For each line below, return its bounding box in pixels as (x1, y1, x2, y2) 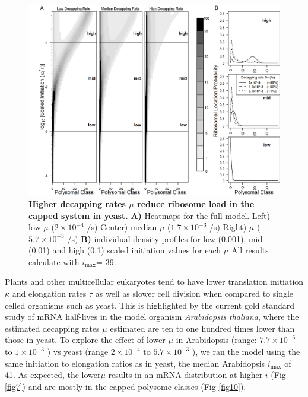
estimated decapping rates (5, 322, 100, 334)
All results (231, 244, 269, 256)
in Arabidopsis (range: (176, 334, 257, 346)
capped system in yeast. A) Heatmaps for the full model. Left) (28, 209, 270, 221)
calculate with (28, 255, 80, 268)
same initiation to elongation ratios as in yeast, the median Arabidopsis (5, 357, 265, 369)
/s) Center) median (87, 221, 157, 233)
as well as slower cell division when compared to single (95, 287, 294, 300)
